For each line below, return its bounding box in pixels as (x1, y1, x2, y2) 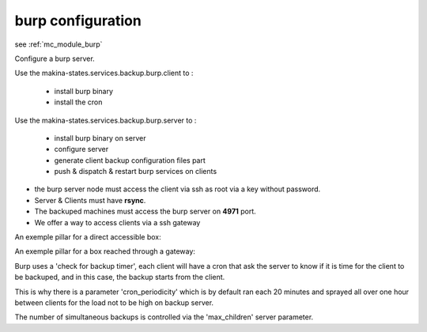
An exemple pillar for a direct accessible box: (14, 232, 161, 242)
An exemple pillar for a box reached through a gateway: (14, 247, 195, 256)
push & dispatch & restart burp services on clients (54, 167, 217, 176)
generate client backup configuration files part (54, 155, 206, 165)
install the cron (54, 97, 103, 107)
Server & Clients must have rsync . (34, 195, 146, 205)
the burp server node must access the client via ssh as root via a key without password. (34, 184, 321, 194)
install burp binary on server (54, 133, 146, 142)
